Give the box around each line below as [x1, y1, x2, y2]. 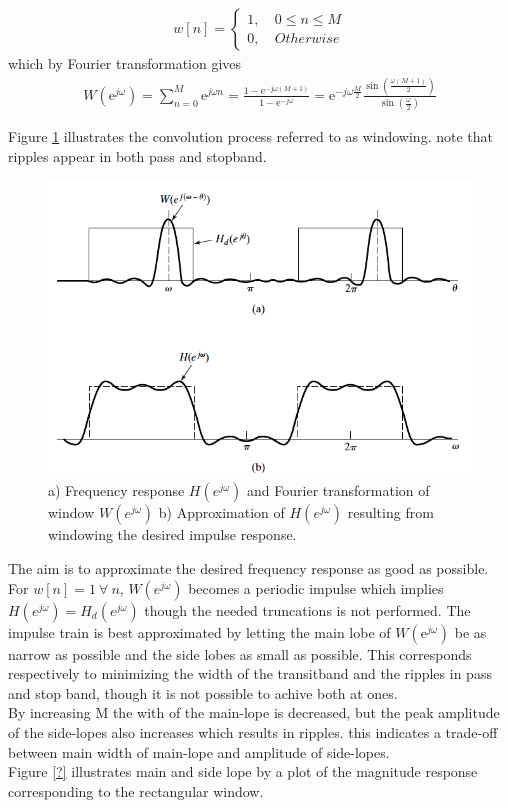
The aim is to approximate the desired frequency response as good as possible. [8, 558, 489, 579]
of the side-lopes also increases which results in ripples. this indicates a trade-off [8, 722, 498, 743]
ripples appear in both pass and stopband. [8, 145, 267, 166]
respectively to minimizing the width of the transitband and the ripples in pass [8, 663, 492, 684]
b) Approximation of [158, 502, 285, 523]
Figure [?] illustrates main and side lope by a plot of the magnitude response [8, 761, 478, 782]
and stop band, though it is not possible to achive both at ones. [8, 682, 398, 703]
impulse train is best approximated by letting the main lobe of [8, 621, 391, 642]
